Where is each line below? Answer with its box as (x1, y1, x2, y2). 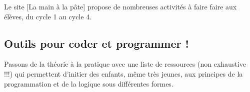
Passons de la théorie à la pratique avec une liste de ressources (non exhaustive (4, 59, 246, 69)
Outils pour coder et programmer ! (4, 35, 189, 51)
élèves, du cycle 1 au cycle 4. (4, 11, 92, 21)
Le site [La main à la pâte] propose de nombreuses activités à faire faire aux (4, 1, 237, 11)
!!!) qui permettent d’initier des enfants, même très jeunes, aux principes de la (4, 68, 243, 79)
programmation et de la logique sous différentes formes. (4, 78, 173, 89)
